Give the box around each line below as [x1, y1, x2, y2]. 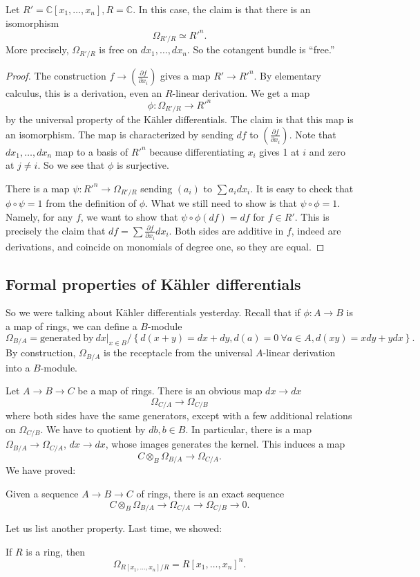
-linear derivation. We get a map [172, 85, 310, 100]
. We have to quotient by [40, 421, 146, 436]
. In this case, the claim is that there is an [133, 2, 311, 16]
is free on [99, 42, 138, 57]
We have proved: [6, 463, 76, 477]
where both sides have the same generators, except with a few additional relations [6, 408, 352, 423]
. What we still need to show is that [145, 196, 297, 210]
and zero [309, 144, 345, 158]
